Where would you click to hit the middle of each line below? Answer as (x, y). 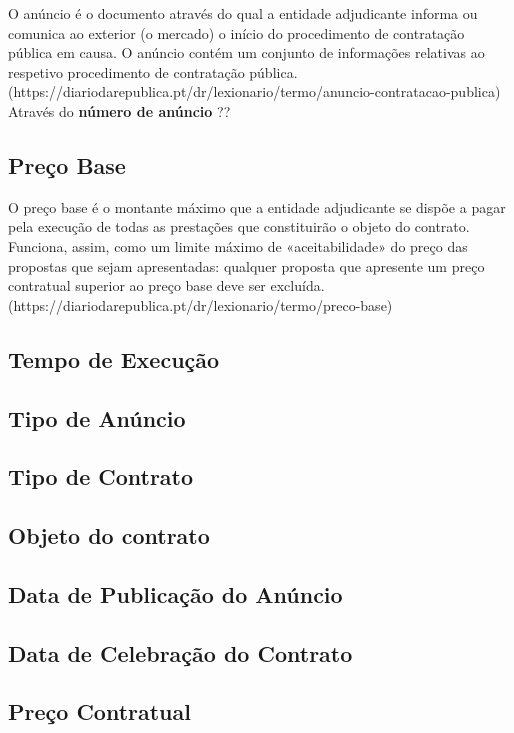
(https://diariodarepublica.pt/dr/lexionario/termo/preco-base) (200, 304)
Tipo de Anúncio (97, 417)
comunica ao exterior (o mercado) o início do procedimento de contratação (236, 32)
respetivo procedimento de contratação (126, 71)
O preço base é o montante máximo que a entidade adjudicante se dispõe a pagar (257, 206)
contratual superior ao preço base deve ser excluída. (166, 285)
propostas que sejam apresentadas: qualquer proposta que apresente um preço (246, 265)
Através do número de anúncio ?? (119, 110)
